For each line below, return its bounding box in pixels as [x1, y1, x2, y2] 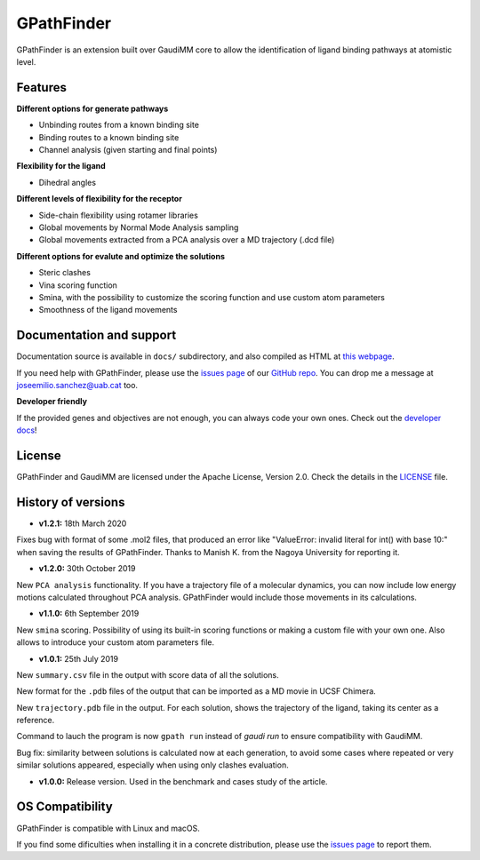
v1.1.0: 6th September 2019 [38, 609, 140, 619]
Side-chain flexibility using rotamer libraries [38, 210, 199, 220]
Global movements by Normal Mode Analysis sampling [38, 222, 239, 233]
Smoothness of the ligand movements [38, 305, 178, 315]
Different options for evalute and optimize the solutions [16, 251, 226, 261]
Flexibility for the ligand [16, 161, 106, 171]
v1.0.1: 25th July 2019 [38, 653, 119, 664]
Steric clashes [38, 267, 91, 278]
